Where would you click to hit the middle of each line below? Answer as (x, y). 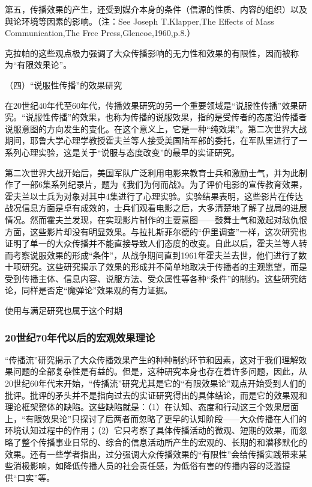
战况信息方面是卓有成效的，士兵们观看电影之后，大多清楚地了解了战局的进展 (156, 208)
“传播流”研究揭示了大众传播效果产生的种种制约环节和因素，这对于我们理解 (152, 359)
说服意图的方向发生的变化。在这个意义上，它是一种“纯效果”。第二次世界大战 (156, 128)
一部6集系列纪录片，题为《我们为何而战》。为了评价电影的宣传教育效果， (164, 184)
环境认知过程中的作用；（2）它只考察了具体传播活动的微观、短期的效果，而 (152, 430)
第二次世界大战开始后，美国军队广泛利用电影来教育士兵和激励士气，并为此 (152, 172)
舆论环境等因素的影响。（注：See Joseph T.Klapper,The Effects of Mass (139, 21)
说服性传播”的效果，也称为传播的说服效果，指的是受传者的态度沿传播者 (166, 117)
